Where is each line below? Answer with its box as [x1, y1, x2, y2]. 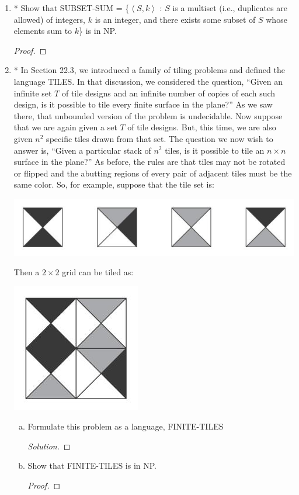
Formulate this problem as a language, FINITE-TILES [27, 420, 224, 432]
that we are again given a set [13, 121, 117, 133]
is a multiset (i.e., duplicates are [172, 2, 288, 13]
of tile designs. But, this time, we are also [127, 121, 276, 133]
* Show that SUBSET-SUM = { [13, 2, 130, 13]
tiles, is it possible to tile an [165, 144, 265, 156]
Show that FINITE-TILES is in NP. [27, 459, 157, 472]
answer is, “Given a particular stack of [13, 144, 151, 156]
